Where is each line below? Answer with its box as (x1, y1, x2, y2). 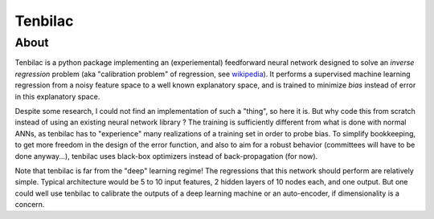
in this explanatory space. (14, 91, 100, 101)
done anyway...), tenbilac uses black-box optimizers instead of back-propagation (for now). (14, 151, 318, 160)
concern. (14, 200, 45, 209)
